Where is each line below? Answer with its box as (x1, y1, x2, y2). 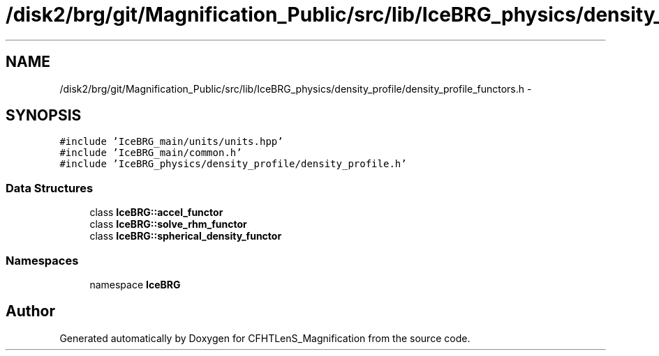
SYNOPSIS (6, 107, 82, 125)
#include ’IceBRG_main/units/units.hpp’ (59, 136, 283, 148)
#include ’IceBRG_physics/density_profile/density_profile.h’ (59, 158, 407, 170)
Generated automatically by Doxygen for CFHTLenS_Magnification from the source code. (59, 332, 471, 344)
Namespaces (6, 253, 79, 268)
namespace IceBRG (89, 278, 181, 291)
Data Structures (6, 180, 94, 195)
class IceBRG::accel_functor (89, 206, 223, 219)
